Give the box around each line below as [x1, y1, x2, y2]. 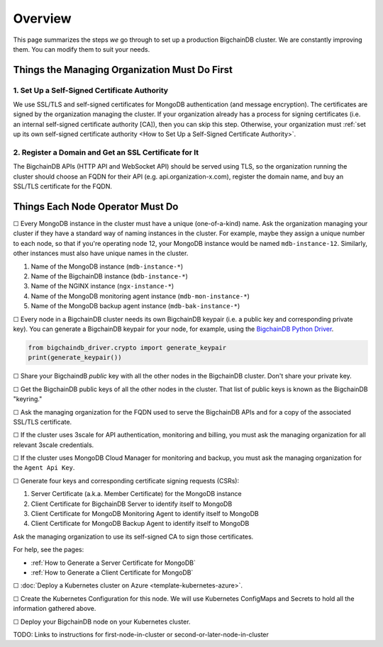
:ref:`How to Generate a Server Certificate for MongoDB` [30, 558, 196, 567]
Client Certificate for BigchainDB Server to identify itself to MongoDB [30, 500, 233, 508]
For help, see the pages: [13, 546, 84, 554]
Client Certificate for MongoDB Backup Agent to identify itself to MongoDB [30, 519, 250, 528]
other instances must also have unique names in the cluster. [13, 249, 189, 258]
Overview [13, 11, 72, 26]
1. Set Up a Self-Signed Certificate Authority [13, 85, 169, 95]
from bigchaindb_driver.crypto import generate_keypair [28, 344, 227, 351]
